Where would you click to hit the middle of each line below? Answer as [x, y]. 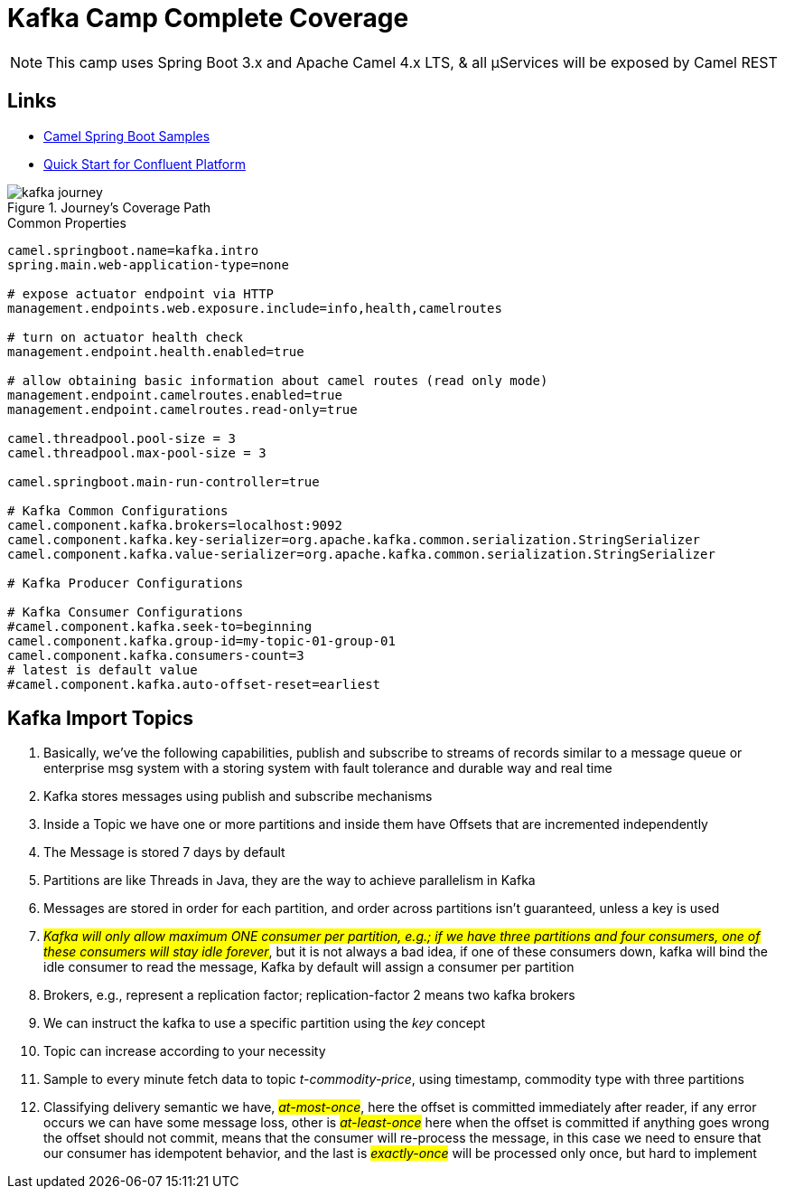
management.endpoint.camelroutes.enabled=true [175, 395]
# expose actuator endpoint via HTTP [141, 293]
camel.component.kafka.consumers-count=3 [156, 655]
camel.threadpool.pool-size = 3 [121, 438]
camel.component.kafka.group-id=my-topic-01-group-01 [201, 640]
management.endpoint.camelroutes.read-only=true [182, 409]
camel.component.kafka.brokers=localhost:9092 [175, 525]
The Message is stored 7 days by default [164, 852]
